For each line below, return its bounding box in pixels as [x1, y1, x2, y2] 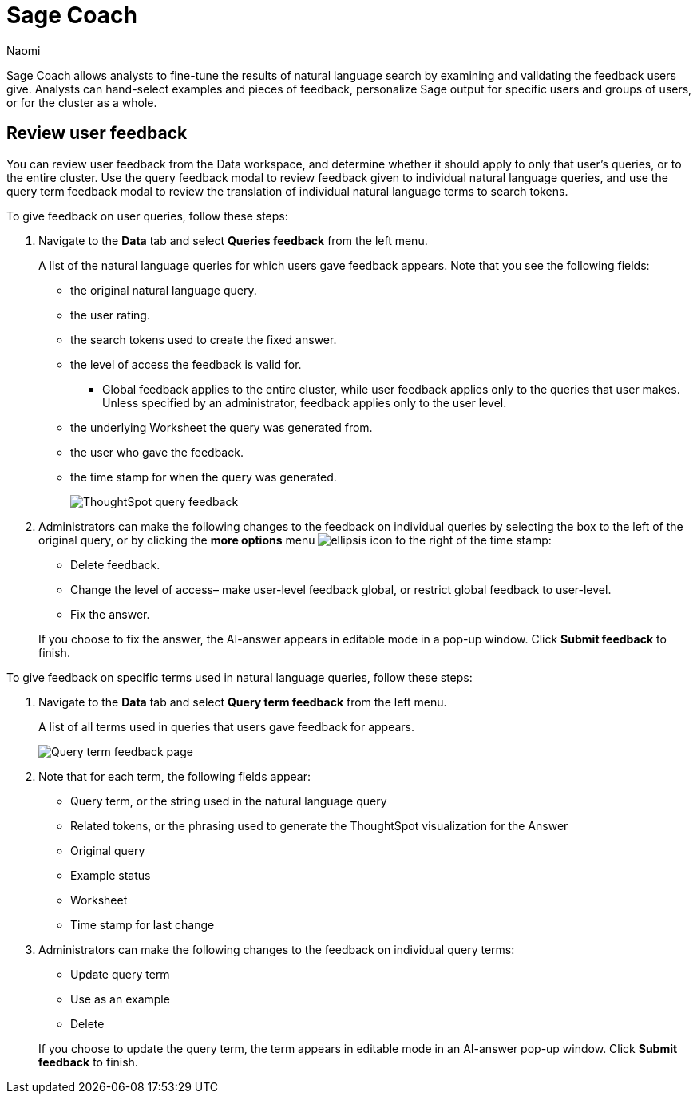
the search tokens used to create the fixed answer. [70, 332, 337, 346]
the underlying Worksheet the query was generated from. [70, 420, 373, 434]
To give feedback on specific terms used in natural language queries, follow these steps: [6, 670, 473, 684]
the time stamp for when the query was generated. [70, 469, 337, 484]
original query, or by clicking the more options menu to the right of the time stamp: [38, 532, 552, 547]
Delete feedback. [70, 557, 160, 572]
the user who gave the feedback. [70, 445, 244, 459]
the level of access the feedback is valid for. [70, 357, 302, 371]
